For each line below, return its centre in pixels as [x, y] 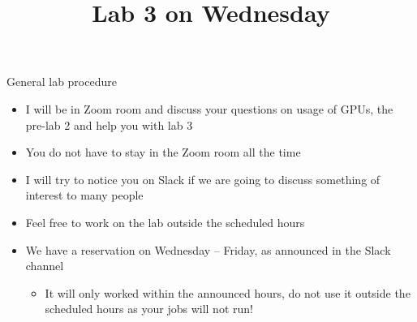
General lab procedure [62, 82]
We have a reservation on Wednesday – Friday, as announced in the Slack [208, 249]
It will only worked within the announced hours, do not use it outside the [228, 292]
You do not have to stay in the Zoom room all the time [163, 152]
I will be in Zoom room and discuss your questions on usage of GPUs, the [209, 108]
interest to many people [84, 195]
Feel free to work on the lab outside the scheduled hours [165, 222]
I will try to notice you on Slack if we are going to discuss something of [203, 179]
